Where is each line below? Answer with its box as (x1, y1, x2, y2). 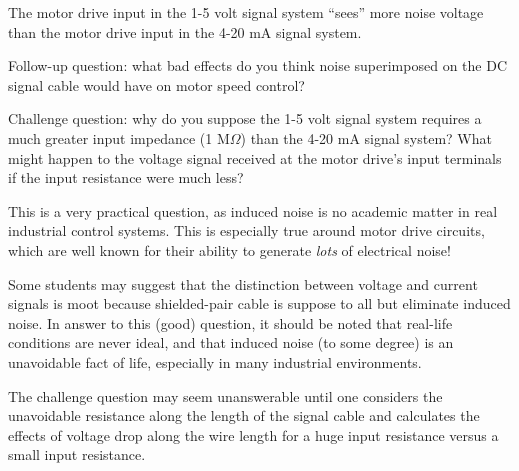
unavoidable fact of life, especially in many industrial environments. (8, 351, 422, 372)
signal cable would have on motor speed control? (8, 74, 305, 95)
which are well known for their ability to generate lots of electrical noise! (8, 239, 451, 260)
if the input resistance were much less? (8, 167, 244, 188)
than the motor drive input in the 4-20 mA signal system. (8, 21, 362, 42)
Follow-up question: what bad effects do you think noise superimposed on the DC (8, 55, 507, 76)
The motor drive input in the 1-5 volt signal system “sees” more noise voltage (8, 2, 484, 22)
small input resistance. (8, 444, 146, 465)
